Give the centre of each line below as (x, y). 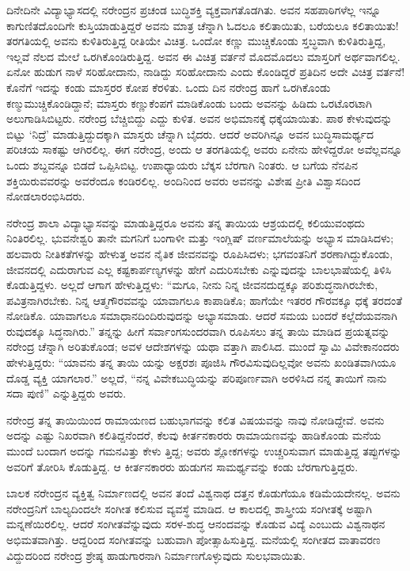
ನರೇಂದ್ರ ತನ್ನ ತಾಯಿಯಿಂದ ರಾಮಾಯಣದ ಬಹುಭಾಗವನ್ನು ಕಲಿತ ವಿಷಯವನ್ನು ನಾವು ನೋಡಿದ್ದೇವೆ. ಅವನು (196, 419)
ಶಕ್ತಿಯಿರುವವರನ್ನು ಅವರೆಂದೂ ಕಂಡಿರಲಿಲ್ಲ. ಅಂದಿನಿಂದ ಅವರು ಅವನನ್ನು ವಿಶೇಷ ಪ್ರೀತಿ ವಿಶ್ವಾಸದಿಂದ (184, 180)
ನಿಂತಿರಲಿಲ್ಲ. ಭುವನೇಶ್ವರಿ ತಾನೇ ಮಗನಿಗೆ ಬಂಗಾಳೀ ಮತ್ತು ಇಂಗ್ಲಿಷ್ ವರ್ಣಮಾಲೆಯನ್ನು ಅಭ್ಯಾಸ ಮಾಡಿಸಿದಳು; (200, 238)
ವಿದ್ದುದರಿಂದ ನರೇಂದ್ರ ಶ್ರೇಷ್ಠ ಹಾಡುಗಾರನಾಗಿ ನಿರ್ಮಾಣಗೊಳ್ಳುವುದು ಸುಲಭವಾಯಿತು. (156, 555)
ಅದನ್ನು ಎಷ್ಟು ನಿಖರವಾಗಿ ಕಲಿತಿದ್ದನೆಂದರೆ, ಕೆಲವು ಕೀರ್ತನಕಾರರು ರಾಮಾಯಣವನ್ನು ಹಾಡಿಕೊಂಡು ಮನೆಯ (194, 435)
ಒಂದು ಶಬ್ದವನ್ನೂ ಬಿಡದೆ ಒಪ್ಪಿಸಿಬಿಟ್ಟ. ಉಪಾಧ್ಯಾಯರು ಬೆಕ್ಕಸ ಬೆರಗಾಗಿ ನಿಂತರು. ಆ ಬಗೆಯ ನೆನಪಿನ (182, 164)
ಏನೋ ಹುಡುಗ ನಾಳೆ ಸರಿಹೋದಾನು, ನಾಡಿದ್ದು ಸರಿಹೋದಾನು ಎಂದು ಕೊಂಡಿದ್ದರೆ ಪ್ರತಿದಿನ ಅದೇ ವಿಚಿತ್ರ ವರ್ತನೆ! (206, 72)
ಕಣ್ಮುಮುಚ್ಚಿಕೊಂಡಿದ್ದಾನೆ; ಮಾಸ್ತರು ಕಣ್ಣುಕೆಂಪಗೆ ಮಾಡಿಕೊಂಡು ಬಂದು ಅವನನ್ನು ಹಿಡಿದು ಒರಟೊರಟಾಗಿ (189, 103)
